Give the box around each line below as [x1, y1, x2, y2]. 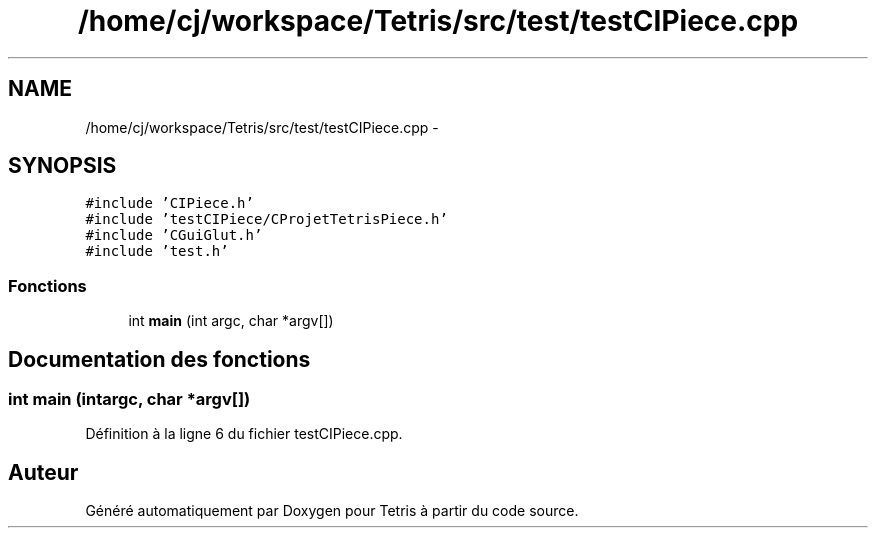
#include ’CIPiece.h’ [85, 195, 254, 212]
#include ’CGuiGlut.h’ [85, 227, 263, 244]
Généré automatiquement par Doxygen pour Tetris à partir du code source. [85, 502, 579, 520]
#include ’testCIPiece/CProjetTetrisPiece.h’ [85, 211, 448, 228]
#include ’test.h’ [85, 243, 229, 260]
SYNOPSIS [8, 153, 117, 179]
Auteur [8, 459, 79, 485]
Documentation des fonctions [8, 346, 311, 372]
